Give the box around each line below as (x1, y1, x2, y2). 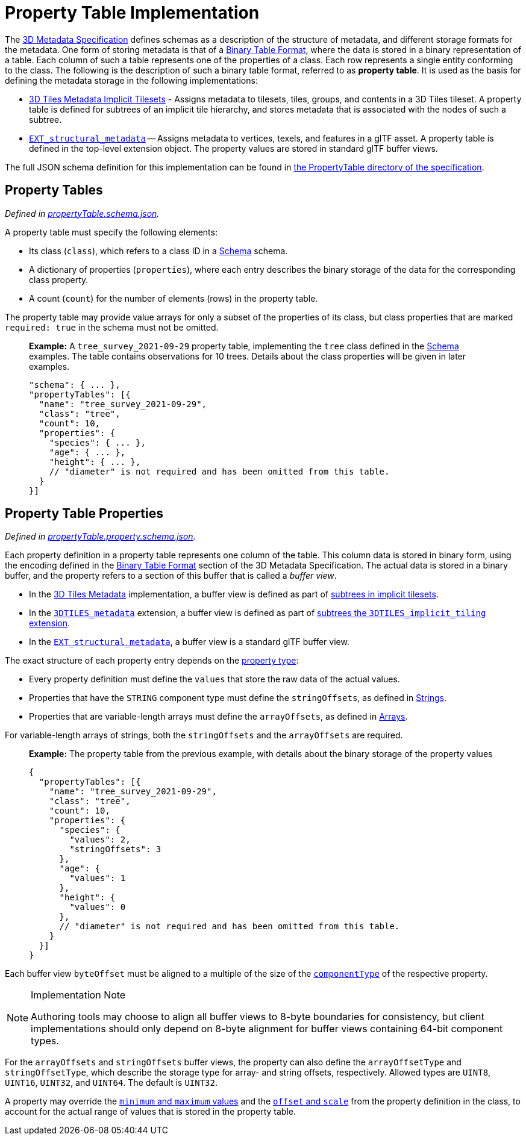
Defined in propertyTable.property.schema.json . (5, 531, 196, 542)
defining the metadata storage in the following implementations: (5, 75, 258, 86)
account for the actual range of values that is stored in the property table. (5, 1106, 296, 1117)
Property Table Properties (5, 506, 163, 522)
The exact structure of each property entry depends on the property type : (5, 655, 299, 666)
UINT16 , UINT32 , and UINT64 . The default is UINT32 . (5, 1077, 218, 1088)
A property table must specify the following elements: (5, 226, 218, 237)
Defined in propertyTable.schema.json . (5, 208, 160, 219)
